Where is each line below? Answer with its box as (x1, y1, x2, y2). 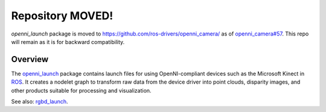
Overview (11, 54, 49, 64)
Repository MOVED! (11, 9, 113, 22)
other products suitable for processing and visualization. (11, 87, 152, 94)
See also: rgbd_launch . (11, 98, 69, 105)
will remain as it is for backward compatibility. (11, 38, 125, 45)
